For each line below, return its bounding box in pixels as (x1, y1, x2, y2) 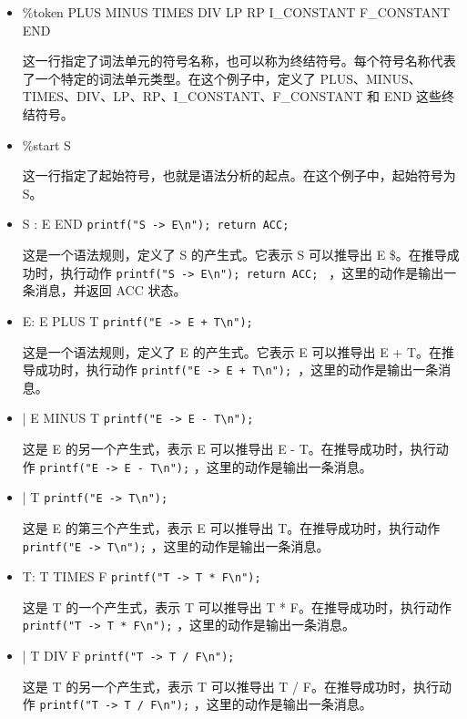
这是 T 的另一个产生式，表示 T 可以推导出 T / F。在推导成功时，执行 (22, 676, 439, 695)
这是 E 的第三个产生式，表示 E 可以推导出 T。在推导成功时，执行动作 (22, 518, 441, 537)
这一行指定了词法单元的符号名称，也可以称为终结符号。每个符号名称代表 (22, 51, 456, 70)
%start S (22, 135, 71, 154)
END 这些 (383, 87, 442, 106)
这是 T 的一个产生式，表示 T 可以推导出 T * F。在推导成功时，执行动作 (22, 597, 452, 616)
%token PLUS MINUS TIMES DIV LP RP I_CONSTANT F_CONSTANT (22, 3, 451, 21)
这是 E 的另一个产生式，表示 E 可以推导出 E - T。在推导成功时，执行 (22, 439, 436, 457)
